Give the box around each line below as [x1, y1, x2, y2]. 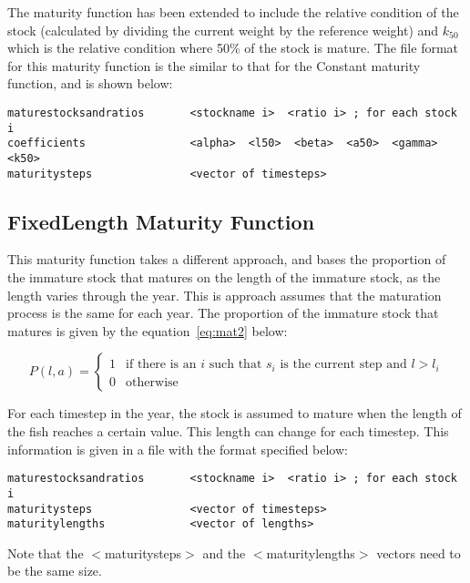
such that [209, 358, 262, 372]
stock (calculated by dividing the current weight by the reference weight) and [7, 20, 439, 39]
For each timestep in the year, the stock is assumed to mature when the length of [7, 404, 462, 423]
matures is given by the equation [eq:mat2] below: [7, 321, 288, 340]
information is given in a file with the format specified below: [7, 439, 348, 458]
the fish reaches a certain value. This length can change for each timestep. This [7, 422, 449, 441]
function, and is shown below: [7, 74, 173, 93]
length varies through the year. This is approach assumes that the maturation [7, 285, 442, 304]
